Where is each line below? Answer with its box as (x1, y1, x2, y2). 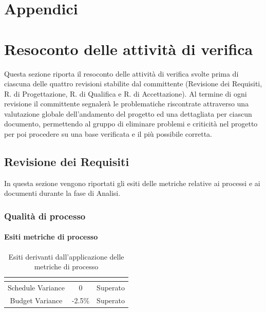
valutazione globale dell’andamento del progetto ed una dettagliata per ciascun (4, 108, 252, 119)
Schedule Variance (8, 282, 65, 293)
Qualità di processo (4, 209, 86, 222)
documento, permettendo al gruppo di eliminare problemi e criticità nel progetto (4, 118, 258, 129)
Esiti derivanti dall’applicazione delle (8, 251, 124, 262)
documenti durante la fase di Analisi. (4, 188, 121, 198)
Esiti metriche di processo (4, 231, 98, 242)
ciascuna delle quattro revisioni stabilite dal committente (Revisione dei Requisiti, (4, 78, 262, 89)
